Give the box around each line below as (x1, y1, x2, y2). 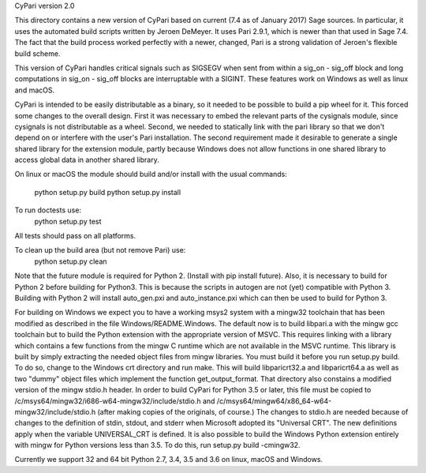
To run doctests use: (14, 205, 82, 215)
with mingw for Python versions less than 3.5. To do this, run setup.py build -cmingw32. (14, 441, 301, 450)
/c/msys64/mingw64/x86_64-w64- (216, 396, 332, 406)
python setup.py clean (34, 257, 107, 266)
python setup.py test (34, 216, 102, 226)
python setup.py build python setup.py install (34, 187, 181, 197)
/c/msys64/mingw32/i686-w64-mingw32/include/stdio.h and (14, 396, 215, 406)
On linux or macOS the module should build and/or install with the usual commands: (14, 170, 287, 179)
